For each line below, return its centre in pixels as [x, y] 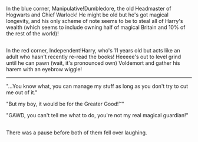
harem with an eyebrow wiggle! [44, 70]
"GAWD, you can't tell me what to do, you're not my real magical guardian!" [97, 115]
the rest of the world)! [32, 34]
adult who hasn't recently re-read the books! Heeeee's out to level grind [94, 57]
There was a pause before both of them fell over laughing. [77, 133]
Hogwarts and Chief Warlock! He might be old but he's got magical [88, 15]
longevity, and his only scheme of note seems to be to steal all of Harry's [95, 21]
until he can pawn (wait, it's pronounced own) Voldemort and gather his [93, 63]
